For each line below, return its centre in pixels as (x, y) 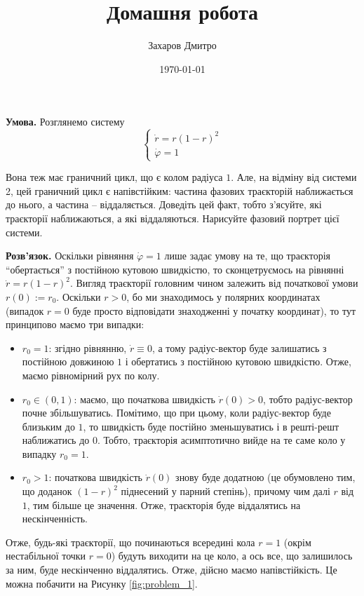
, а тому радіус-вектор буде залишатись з (239, 347)
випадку (39, 453)
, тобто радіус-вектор (308, 399)
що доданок (47, 491)
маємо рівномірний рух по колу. (91, 375)
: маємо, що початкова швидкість (144, 399)
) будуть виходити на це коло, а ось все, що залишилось (232, 556)
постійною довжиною (68, 361)
